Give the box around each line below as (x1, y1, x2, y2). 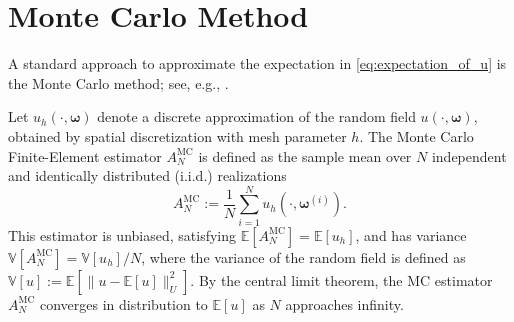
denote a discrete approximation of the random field (97, 106, 416, 127)
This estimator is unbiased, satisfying (8, 224, 237, 245)
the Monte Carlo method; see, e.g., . (8, 72, 229, 93)
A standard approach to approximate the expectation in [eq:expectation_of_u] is (8, 53, 507, 74)
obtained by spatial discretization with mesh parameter (8, 125, 347, 146)
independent (431, 145, 507, 166)
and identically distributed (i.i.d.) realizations (8, 165, 287, 186)
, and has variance (355, 224, 467, 245)
